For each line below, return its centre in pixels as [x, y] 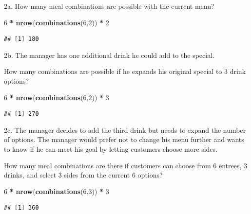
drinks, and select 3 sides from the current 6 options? [83, 175]
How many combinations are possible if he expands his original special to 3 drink [125, 71]
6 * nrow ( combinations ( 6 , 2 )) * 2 [57, 22]
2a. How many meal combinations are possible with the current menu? [109, 6]
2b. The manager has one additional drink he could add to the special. [109, 55]
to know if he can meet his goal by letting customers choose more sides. [111, 149]
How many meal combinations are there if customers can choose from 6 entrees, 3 [126, 165]
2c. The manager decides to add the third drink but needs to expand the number [125, 130]
